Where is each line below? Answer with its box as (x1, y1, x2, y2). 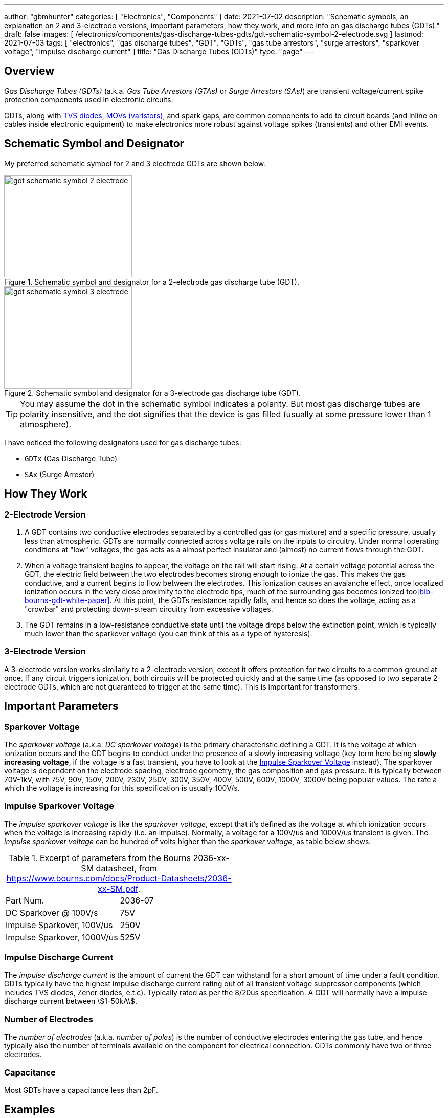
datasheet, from (96, 863, 157, 873)
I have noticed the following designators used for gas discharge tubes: (4, 438, 241, 447)
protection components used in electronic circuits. (4, 95, 173, 104)
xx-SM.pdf (98, 883, 138, 894)
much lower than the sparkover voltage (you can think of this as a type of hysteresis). (25, 629, 312, 638)
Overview (4, 64, 55, 78)
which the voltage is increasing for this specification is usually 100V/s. (4, 783, 240, 792)
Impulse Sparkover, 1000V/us (6, 932, 118, 942)
